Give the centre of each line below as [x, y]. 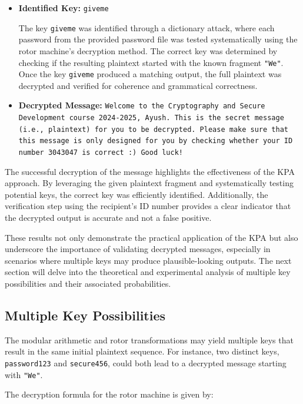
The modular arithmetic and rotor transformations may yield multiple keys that [149, 340]
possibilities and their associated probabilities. [88, 284]
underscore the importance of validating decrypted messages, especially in [138, 249]
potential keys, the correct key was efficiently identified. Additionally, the [136, 194]
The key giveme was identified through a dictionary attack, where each [146, 27]
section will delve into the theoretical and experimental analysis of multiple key [148, 272]
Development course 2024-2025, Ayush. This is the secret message [151, 118]
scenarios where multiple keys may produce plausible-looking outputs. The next [148, 260]
